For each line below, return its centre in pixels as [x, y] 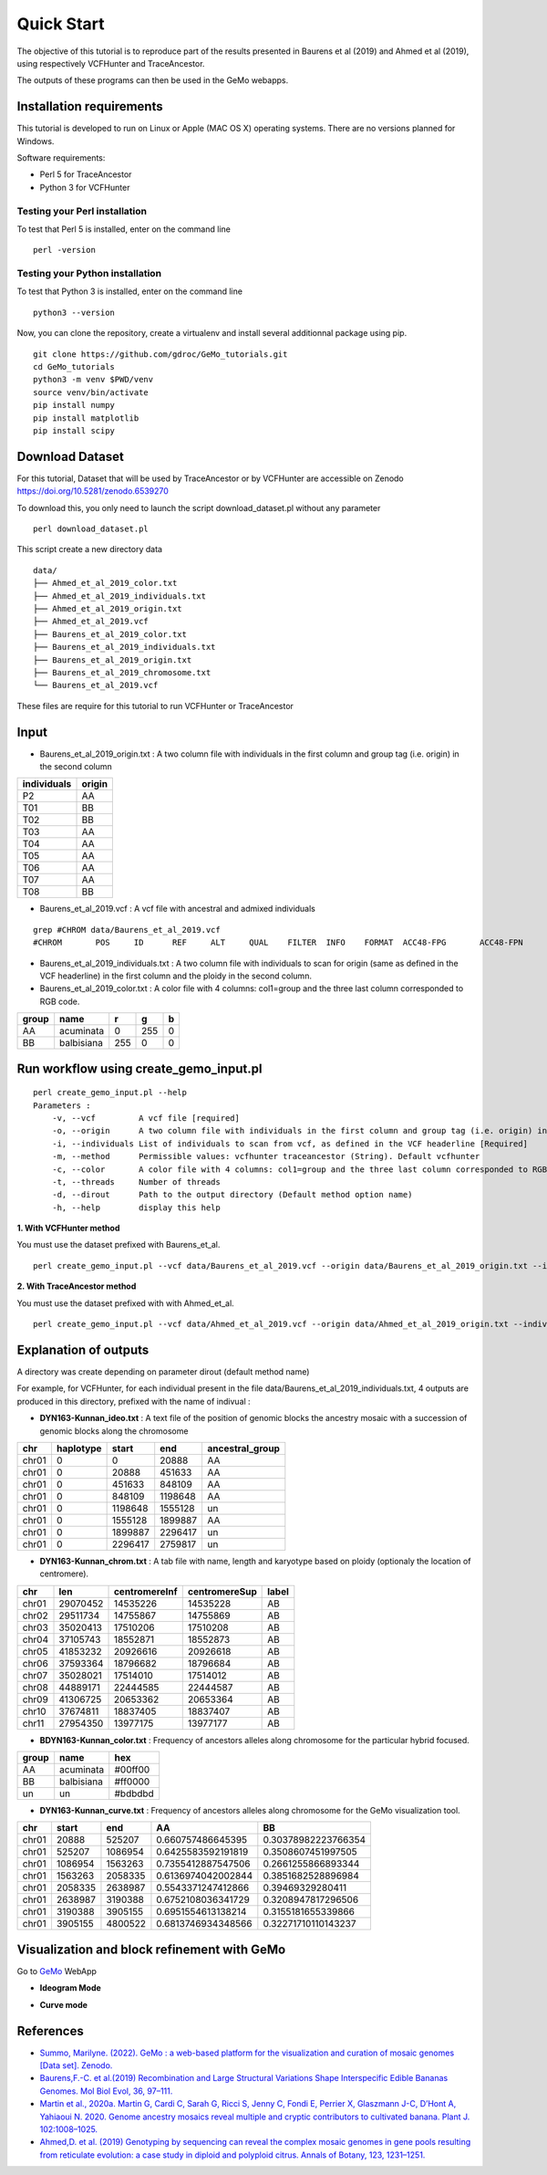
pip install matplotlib [86, 418]
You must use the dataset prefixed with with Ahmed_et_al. [125, 1303]
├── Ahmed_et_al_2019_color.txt [105, 583]
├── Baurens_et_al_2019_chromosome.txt [122, 672]
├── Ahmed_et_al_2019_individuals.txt [120, 596]
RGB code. [60, 1001]
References [50, 2031]
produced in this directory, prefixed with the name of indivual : [134, 1401]
